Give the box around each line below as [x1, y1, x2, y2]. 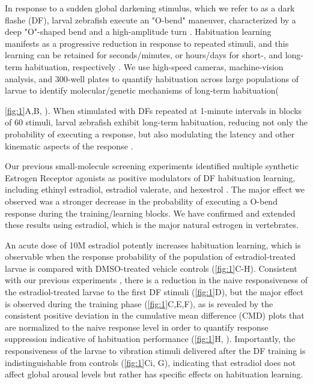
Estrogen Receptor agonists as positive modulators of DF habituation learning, [5, 171, 296, 184]
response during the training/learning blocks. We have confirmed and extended [5, 206, 296, 219]
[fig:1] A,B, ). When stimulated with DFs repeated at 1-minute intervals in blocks [5, 104, 302, 116]
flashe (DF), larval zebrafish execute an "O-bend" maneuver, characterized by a [5, 13, 296, 26]
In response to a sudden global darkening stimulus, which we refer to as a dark [5, 2, 295, 14]
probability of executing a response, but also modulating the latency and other [5, 127, 295, 140]
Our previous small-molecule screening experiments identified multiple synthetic [5, 160, 299, 172]
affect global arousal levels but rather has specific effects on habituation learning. [5, 368, 303, 380]
